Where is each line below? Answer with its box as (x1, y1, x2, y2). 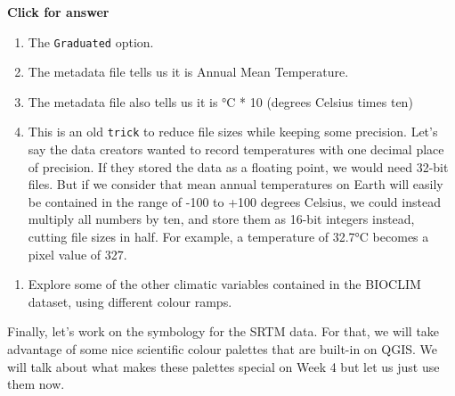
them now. (7, 375, 65, 393)
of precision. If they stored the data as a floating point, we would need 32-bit (28, 157, 449, 176)
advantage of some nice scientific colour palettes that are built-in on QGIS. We (7, 340, 437, 359)
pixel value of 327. (28, 244, 127, 263)
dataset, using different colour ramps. (28, 292, 232, 310)
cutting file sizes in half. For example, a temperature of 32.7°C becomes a (28, 227, 429, 246)
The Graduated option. (28, 32, 154, 51)
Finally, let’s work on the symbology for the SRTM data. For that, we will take (7, 322, 440, 341)
